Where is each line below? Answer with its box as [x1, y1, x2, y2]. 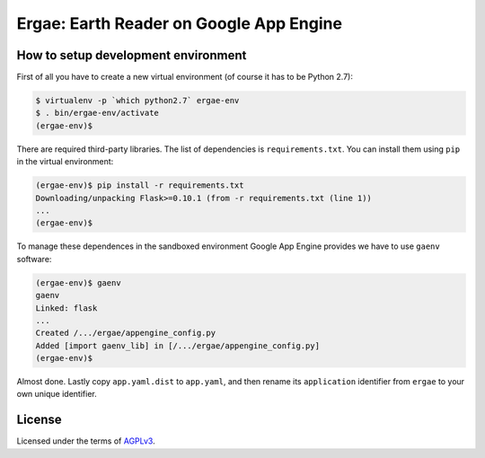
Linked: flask [35, 303, 98, 313]
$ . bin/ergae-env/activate [35, 108, 159, 119]
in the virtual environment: [16, 156, 114, 167]
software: [16, 253, 52, 264]
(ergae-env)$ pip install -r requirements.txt [35, 181, 244, 190]
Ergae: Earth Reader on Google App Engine [16, 13, 343, 33]
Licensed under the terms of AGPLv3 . [16, 436, 156, 446]
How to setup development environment [16, 48, 247, 63]
